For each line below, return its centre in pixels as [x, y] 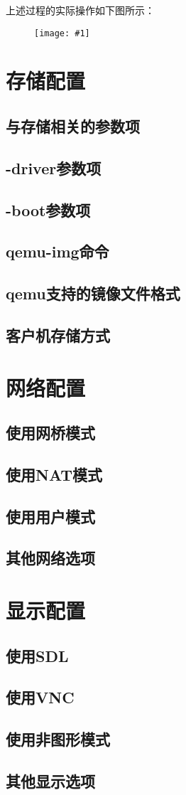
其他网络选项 [50, 558]
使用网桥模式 [50, 433]
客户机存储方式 [58, 335]
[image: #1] [62, 33]
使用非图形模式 [58, 739]
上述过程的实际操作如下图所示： [80, 10]
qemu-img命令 [58, 251]
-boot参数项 [48, 209]
